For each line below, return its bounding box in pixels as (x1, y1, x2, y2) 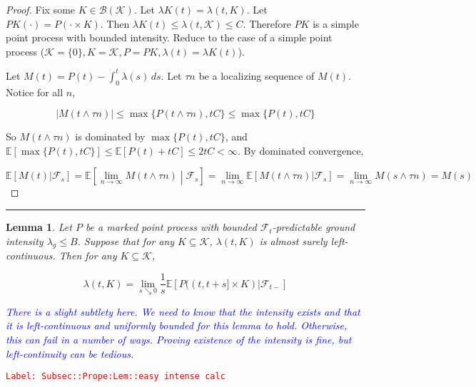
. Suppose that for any (77, 233, 174, 248)
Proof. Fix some (6, 2, 76, 16)
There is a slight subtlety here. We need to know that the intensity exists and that (6, 304, 360, 319)
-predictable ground (272, 220, 355, 234)
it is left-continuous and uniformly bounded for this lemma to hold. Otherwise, (6, 318, 348, 333)
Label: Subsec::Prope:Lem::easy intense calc (6, 371, 226, 382)
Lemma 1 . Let (6, 220, 72, 234)
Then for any (59, 248, 117, 263)
